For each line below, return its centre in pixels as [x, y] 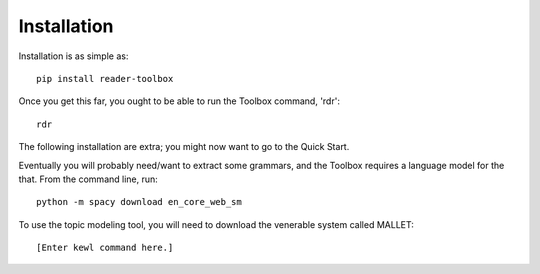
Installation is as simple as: [73, 56]
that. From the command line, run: [88, 179]
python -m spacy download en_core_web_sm [139, 202]
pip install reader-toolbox [105, 78]
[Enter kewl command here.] [105, 248]
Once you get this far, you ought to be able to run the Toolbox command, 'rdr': [179, 101]
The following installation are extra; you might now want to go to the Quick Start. [184, 147]
